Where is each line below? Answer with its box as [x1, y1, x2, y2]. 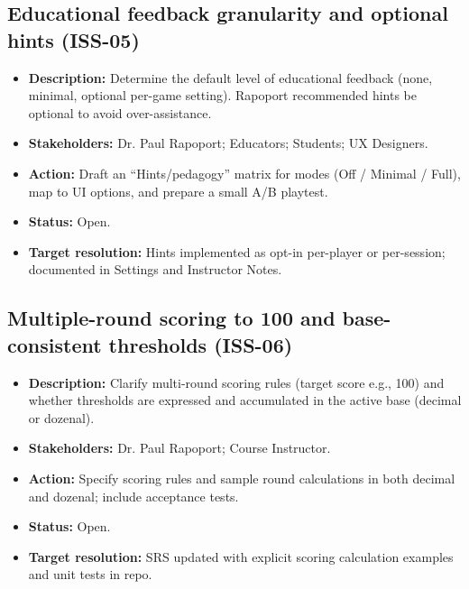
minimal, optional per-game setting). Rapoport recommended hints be [28, 86, 418, 105]
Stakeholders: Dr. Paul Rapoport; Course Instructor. [28, 438, 331, 457]
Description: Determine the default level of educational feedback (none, [28, 68, 433, 87]
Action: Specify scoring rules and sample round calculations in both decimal [28, 468, 455, 487]
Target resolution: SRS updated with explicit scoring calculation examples [28, 547, 454, 566]
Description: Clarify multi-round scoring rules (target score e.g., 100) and [28, 373, 445, 391]
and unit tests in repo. [28, 565, 152, 584]
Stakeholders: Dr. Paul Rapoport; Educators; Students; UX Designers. [28, 133, 428, 152]
